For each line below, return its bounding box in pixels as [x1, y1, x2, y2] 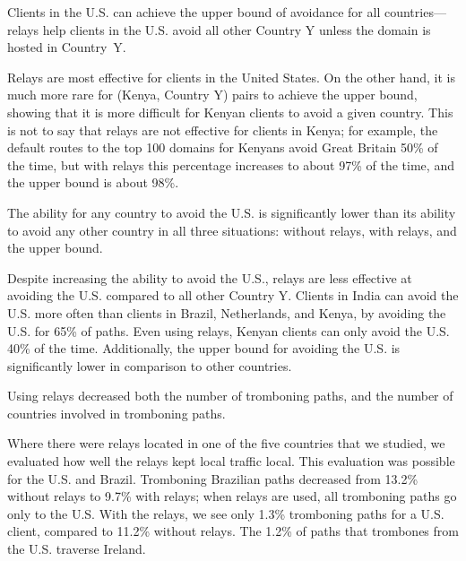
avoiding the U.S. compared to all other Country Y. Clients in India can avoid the [7, 286, 459, 305]
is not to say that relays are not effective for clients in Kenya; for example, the [7, 120, 438, 139]
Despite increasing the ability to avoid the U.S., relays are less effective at [7, 268, 412, 287]
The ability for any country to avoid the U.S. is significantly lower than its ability [7, 203, 456, 221]
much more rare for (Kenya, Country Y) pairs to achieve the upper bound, [7, 85, 418, 104]
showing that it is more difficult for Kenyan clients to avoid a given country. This [7, 102, 453, 121]
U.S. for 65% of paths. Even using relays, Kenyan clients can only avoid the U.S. [7, 321, 450, 340]
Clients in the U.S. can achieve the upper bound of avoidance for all [7, 3, 381, 21]
